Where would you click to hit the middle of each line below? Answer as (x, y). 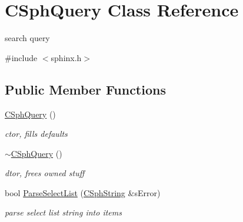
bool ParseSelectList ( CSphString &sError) (83, 192)
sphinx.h (66, 57)
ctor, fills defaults (36, 134)
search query (27, 38)
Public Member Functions (85, 89)
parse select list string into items (63, 212)
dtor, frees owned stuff (45, 173)
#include (21, 57)
